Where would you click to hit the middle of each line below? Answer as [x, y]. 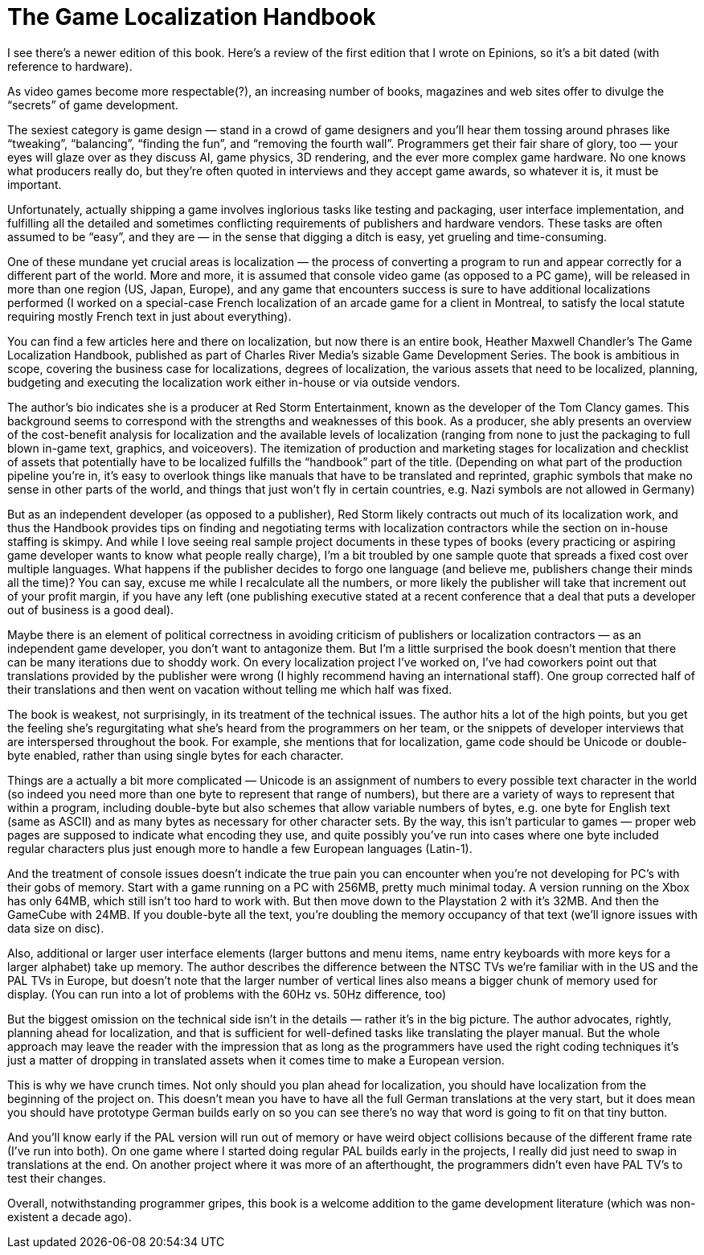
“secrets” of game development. [93, 105]
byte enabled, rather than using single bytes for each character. [176, 755]
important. [35, 184]
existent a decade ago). [70, 1216]
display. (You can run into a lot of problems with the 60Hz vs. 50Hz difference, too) [227, 994]
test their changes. [57, 1178]
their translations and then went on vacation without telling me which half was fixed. [230, 689]
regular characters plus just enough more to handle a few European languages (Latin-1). [240, 848]
